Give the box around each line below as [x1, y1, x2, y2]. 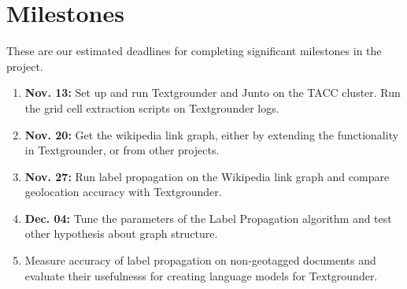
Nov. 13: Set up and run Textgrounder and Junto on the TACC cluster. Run [24, 84, 401, 101]
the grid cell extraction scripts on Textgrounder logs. [24, 99, 279, 116]
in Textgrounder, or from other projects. [24, 142, 220, 158]
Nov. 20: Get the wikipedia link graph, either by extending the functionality [24, 126, 399, 143]
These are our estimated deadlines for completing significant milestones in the [6, 43, 382, 59]
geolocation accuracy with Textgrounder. [24, 183, 222, 200]
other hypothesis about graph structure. [24, 225, 218, 242]
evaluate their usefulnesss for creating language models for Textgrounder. [24, 267, 378, 283]
